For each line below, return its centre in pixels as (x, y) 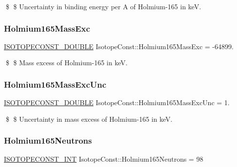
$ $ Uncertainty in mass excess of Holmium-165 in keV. (89, 119)
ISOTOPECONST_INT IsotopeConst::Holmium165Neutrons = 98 (104, 158)
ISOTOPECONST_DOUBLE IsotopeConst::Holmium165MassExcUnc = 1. (117, 102)
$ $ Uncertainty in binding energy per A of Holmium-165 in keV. (103, 6)
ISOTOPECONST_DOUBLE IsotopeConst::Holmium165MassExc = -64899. (119, 46)
